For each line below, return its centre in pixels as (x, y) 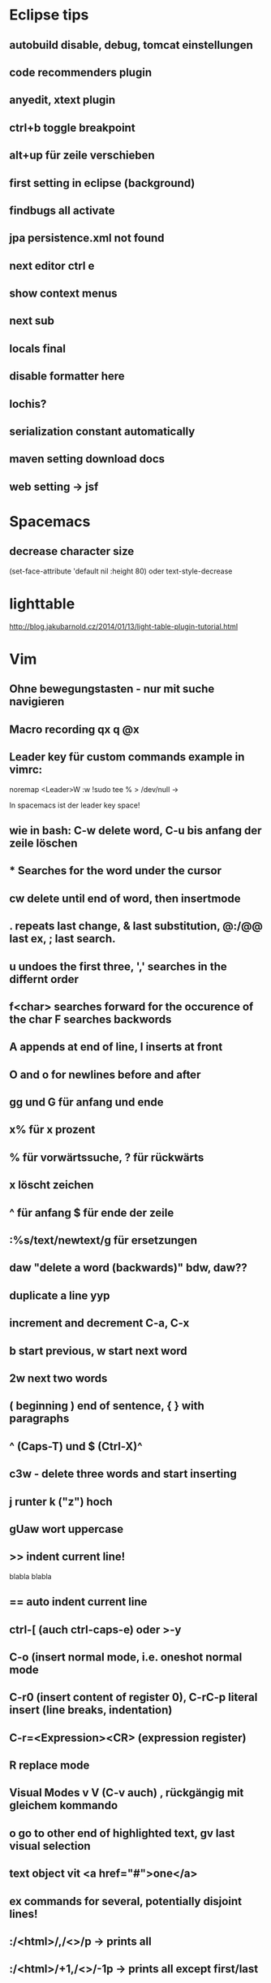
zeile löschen (43, 843)
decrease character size (72, 551)
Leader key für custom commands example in (127, 757)
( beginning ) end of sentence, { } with (107, 1406)
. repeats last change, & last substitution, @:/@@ (136, 927)
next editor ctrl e (52, 266)
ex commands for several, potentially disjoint (126, 1901)
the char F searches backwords (90, 1019)
